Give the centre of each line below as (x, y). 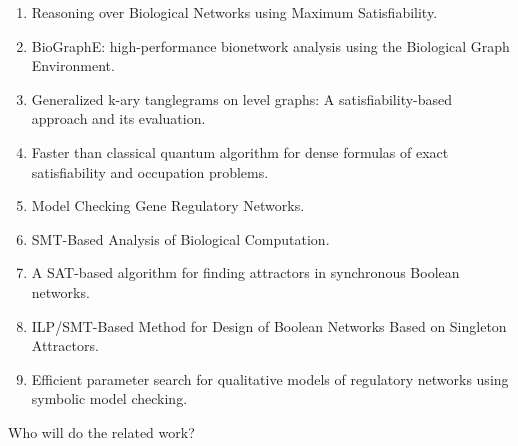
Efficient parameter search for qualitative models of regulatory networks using (270, 378)
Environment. (73, 65)
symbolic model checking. (109, 398)
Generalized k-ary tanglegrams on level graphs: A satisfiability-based (242, 98)
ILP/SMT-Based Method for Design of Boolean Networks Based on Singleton (269, 325)
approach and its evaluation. (118, 118)
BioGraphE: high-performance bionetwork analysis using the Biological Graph (270, 45)
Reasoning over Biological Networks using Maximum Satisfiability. (234, 12)
